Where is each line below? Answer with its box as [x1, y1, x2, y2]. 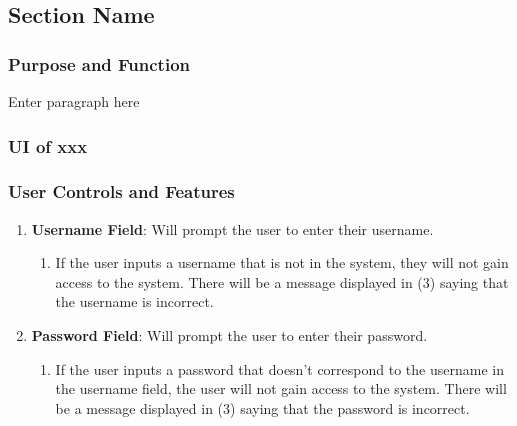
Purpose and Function [8, 51, 191, 76]
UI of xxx [8, 133, 88, 158]
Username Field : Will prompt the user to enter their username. [31, 218, 434, 239]
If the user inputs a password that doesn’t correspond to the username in [55, 358, 504, 379]
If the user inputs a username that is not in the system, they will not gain [55, 252, 509, 273]
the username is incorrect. [55, 291, 214, 312]
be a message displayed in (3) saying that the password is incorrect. [55, 397, 470, 418]
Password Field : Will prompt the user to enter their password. [31, 325, 428, 346]
